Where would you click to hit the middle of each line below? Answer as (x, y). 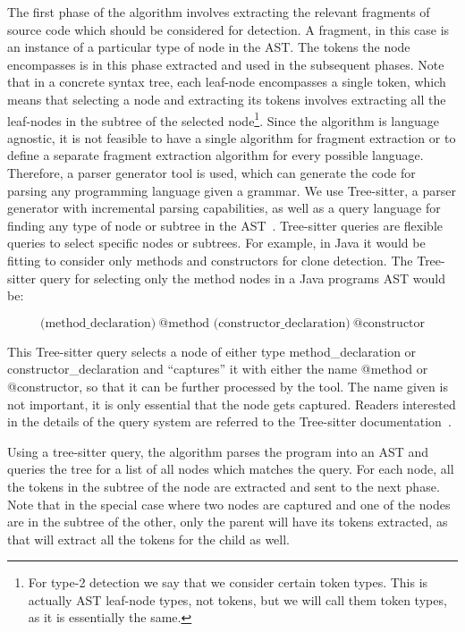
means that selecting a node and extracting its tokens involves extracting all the (227, 99)
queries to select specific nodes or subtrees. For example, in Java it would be (216, 243)
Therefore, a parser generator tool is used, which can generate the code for (211, 173)
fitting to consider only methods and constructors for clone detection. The (210, 260)
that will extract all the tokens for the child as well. (148, 539)
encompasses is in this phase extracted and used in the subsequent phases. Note (226, 64)
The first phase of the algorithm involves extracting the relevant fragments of (219, 12)
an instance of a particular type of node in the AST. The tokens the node (209, 47)
